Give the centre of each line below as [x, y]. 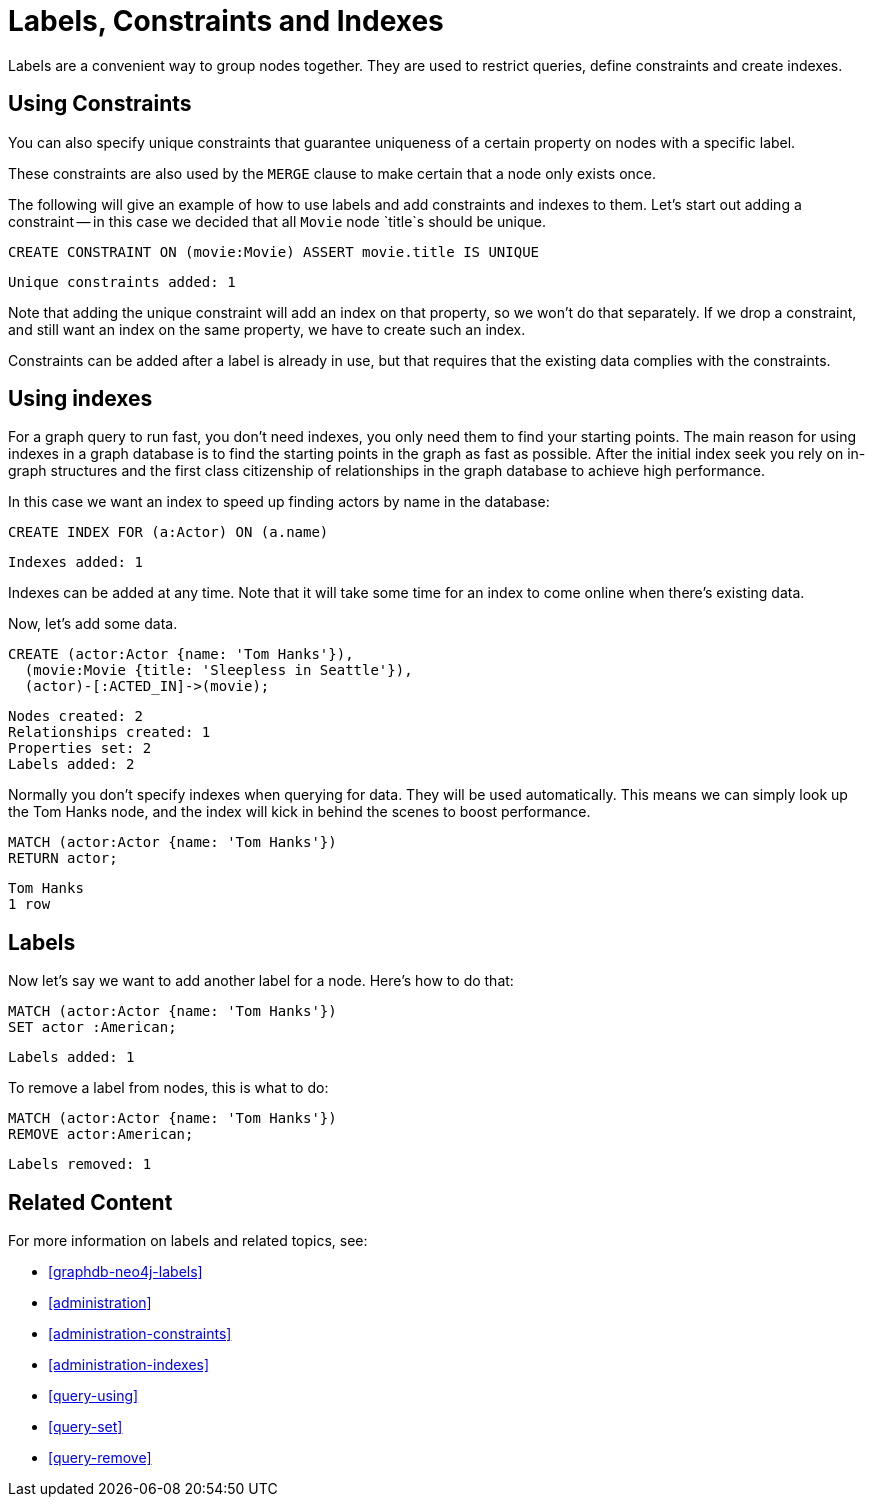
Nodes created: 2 [75, 716]
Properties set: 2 [80, 748]
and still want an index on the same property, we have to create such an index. [267, 329]
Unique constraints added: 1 [122, 281]
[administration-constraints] [140, 1334]
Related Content [90, 1202]
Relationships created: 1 [109, 732]
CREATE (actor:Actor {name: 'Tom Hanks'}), [181, 654]
